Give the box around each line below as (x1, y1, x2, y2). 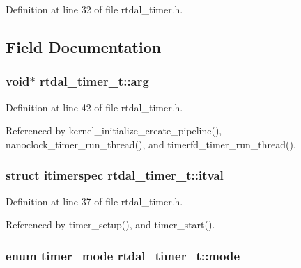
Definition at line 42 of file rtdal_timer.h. (6, 100, 183, 114)
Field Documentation (6, 36, 162, 57)
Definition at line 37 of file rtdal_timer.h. (6, 194, 183, 208)
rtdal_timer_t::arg (39, 72, 149, 90)
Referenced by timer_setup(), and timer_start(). (6, 217, 215, 232)
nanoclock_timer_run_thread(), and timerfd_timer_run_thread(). (6, 136, 296, 151)
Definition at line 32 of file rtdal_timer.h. (6, 2, 183, 16)
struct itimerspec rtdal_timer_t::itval (6, 166, 224, 184)
